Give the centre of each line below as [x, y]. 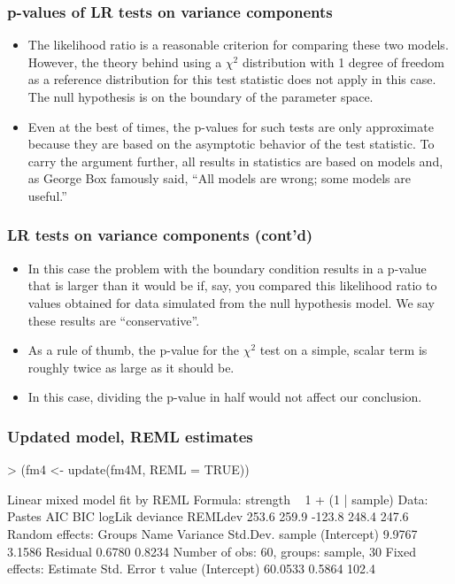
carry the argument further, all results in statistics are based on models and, [235, 161]
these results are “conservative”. [114, 320]
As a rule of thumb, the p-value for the [133, 350]
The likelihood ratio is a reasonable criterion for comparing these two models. [238, 45]
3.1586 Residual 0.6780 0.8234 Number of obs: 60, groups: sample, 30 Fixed [212, 551]
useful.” [47, 195]
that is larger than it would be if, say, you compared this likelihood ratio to [232, 285]
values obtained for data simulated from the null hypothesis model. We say [231, 302]
